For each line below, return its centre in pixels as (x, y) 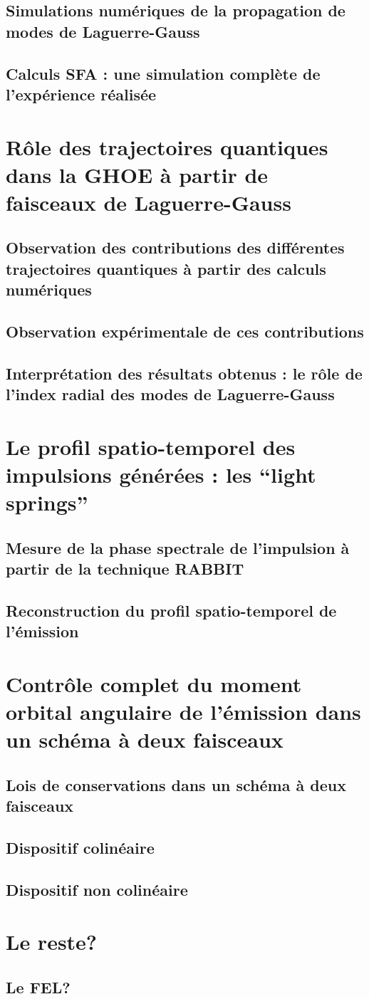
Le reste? (52, 942)
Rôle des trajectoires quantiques (167, 146)
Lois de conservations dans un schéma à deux (176, 784)
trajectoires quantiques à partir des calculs (166, 268)
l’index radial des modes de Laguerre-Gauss (170, 394)
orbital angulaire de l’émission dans (183, 712)
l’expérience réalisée (81, 94)
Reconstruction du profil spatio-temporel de (171, 610)
